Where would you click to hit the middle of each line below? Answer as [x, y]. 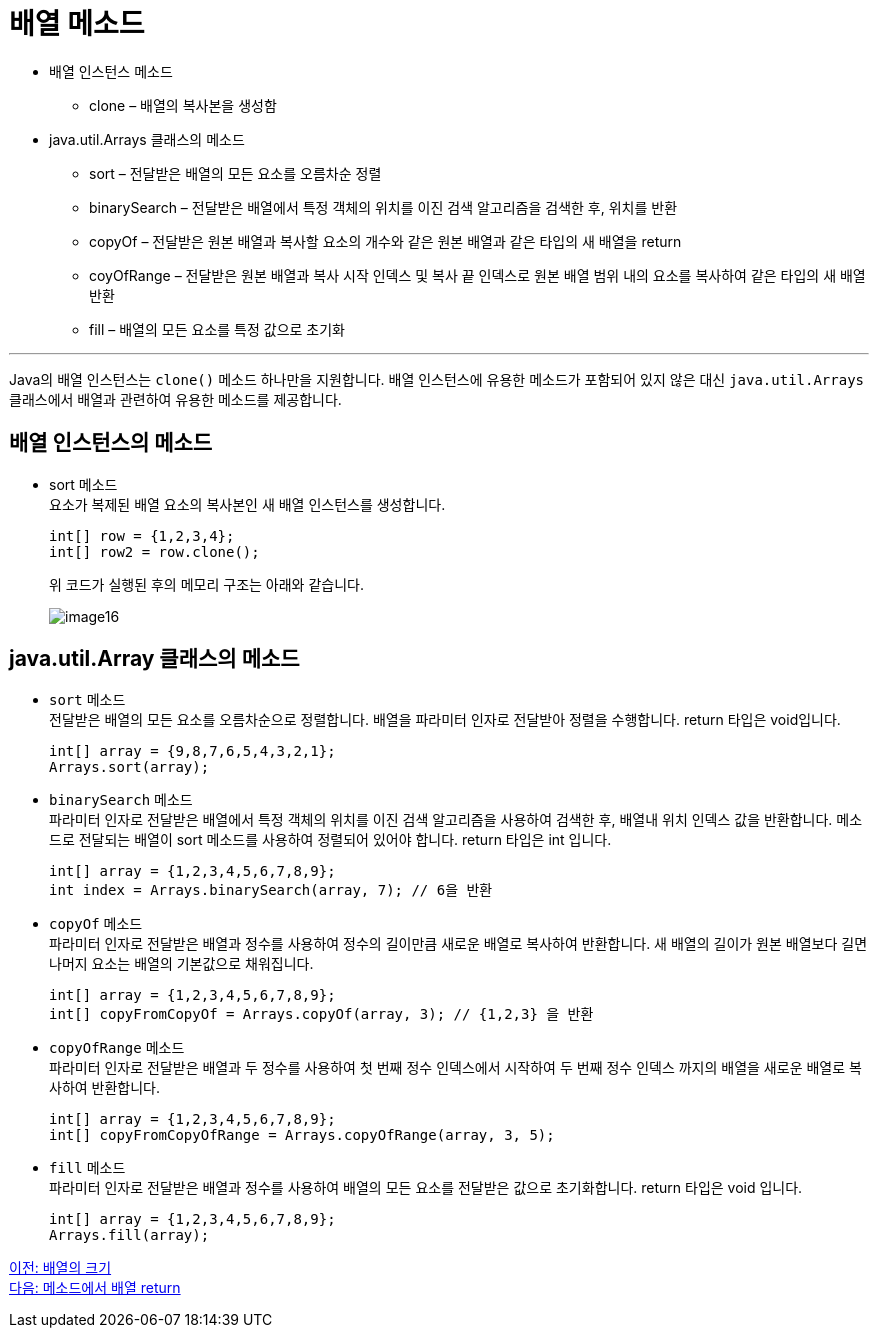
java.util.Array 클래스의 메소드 [154, 659]
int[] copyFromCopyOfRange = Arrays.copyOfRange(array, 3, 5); [302, 1135]
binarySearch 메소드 [121, 800]
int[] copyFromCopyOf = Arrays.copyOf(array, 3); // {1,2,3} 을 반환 [321, 1014]
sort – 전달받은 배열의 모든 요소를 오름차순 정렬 [235, 173]
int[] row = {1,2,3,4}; [142, 535]
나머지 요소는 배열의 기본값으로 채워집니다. [181, 964]
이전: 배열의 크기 [60, 1268]
